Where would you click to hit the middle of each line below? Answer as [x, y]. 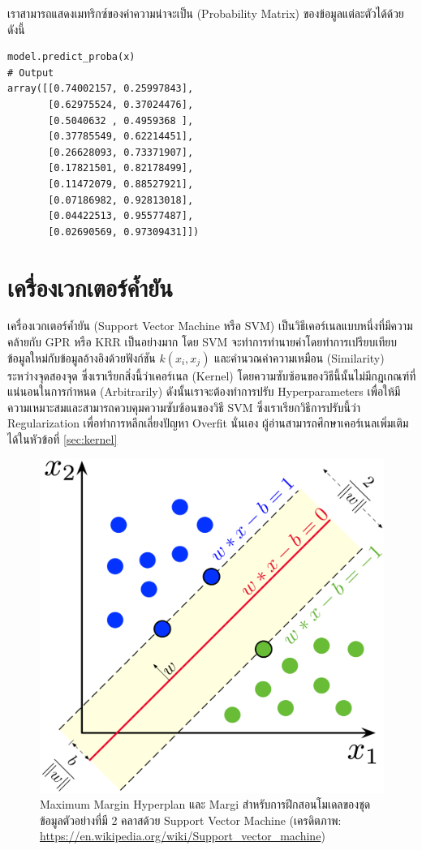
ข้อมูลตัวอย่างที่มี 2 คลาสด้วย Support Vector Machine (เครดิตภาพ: [191, 820]
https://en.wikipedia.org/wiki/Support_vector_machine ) [183, 836]
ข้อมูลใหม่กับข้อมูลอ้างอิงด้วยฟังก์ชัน [82, 357]
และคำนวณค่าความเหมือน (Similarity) [299, 357]
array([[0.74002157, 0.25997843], [101, 89]
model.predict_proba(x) [71, 57]
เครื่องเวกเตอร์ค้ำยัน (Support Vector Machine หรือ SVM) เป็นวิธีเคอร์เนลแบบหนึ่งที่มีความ [210, 326]
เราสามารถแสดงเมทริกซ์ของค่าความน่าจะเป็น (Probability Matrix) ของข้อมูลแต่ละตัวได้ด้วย [206, 13]
